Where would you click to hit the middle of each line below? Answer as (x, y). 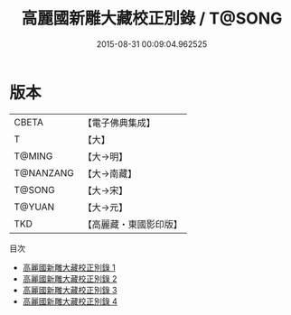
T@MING (33, 156)
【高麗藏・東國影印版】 (133, 224)
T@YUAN (34, 207)
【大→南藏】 (110, 173)
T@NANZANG (44, 172)
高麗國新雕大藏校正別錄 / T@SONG (152, 19)
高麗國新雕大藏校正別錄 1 (69, 267)
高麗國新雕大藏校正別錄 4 (70, 301)
